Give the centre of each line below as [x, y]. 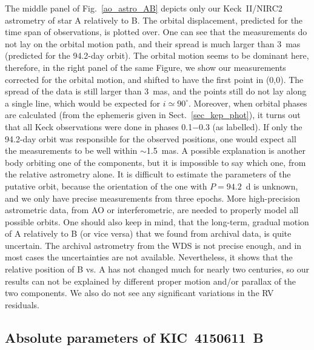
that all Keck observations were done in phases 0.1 [99, 126]
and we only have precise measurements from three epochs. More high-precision [153, 198]
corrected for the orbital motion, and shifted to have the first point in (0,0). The [154, 79]
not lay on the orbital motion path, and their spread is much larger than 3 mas [153, 43]
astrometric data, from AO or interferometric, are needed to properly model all [152, 210]
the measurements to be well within [71, 150]
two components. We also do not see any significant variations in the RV [139, 293]
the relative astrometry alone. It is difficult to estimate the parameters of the [148, 174]
